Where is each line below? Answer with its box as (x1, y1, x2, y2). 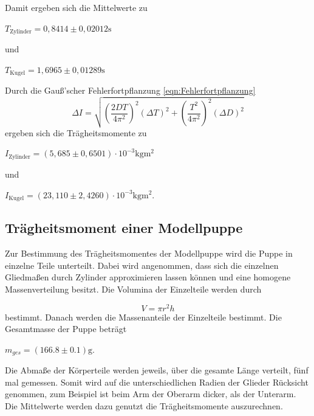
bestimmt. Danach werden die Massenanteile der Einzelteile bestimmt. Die (5, 310, 282, 323)
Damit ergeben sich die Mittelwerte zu (5, 1, 148, 13)
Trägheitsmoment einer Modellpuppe (5, 218, 243, 237)
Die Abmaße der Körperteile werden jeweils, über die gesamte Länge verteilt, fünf (5, 364, 309, 376)
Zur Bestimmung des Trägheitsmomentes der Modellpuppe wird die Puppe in (5, 247, 293, 260)
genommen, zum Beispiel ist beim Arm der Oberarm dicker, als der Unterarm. (5, 387, 296, 400)
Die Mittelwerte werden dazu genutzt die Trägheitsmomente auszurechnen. (5, 400, 283, 412)
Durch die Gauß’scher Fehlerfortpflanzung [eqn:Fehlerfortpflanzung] (5, 84, 256, 97)
